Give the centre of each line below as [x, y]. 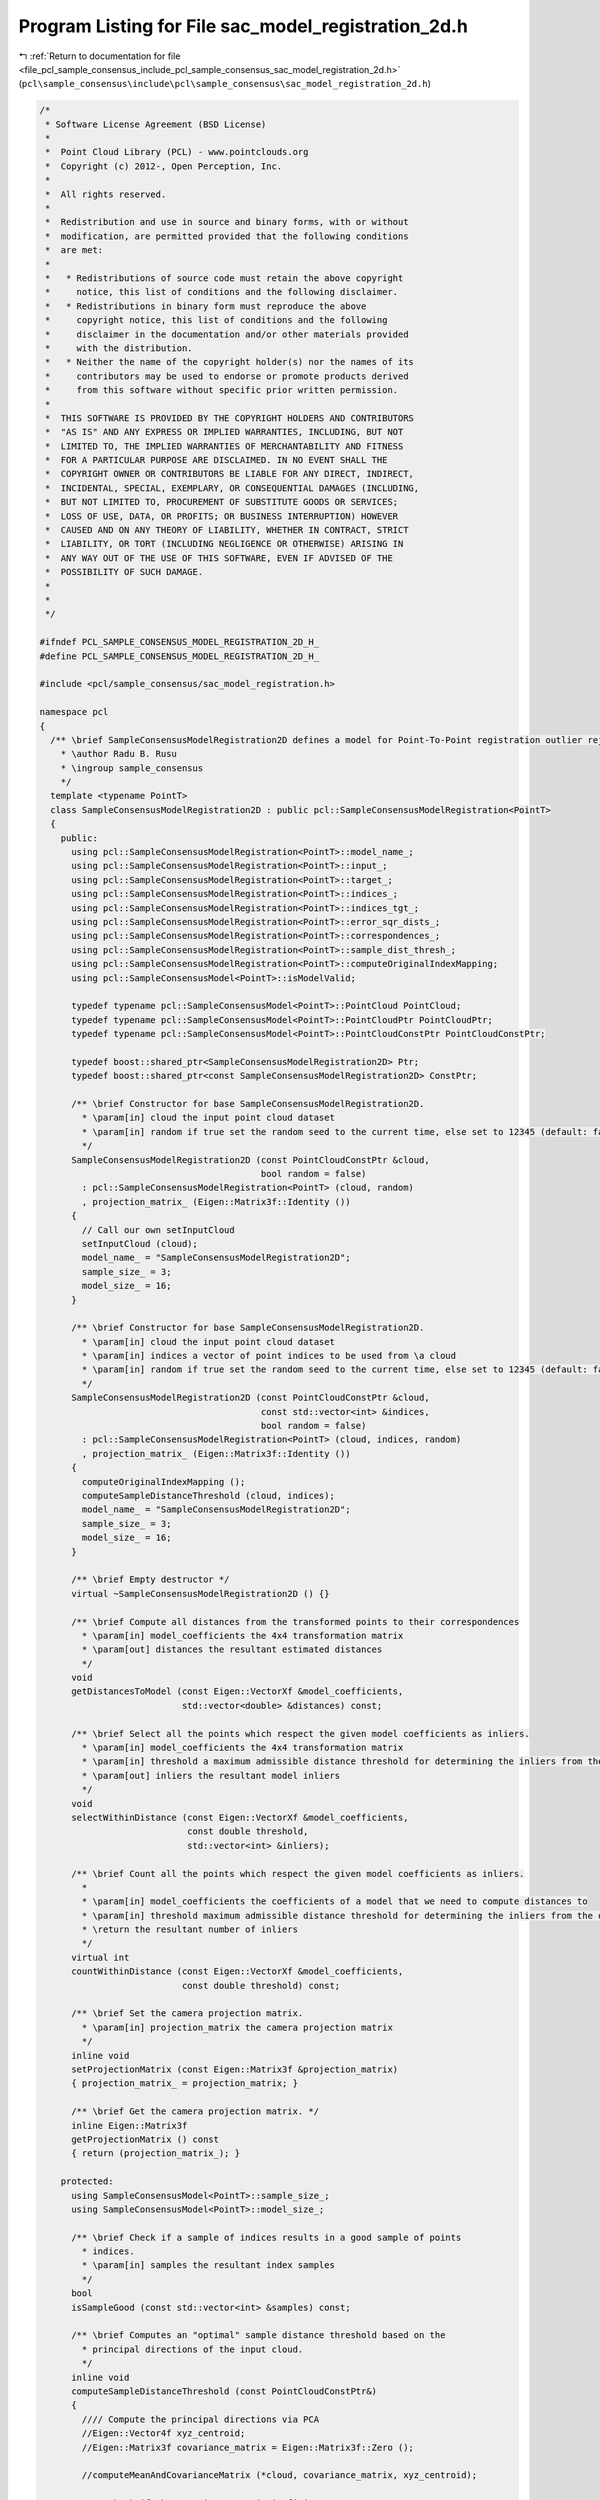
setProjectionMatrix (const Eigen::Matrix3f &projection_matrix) [235, 2069]
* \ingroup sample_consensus [132, 768]
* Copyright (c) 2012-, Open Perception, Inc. [164, 166]
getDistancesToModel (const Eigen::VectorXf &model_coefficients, [237, 1691]
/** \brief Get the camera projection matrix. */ [195, 2111]
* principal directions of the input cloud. [192, 2349]
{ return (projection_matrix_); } [155, 2153]
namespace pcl [74, 712]
